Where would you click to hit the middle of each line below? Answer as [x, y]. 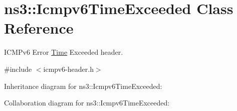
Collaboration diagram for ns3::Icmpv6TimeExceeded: [87, 103]
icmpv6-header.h [68, 69]
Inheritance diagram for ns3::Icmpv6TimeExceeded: [83, 86]
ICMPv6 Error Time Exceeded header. [64, 52]
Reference [39, 28]
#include [18, 69]
